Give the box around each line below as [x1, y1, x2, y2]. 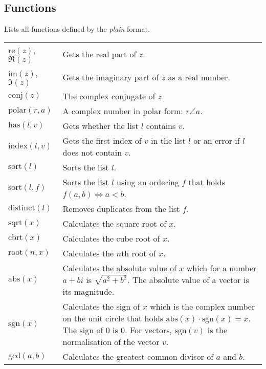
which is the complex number [150, 300, 255, 312]
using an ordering [116, 176, 179, 188]
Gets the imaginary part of [62, 71, 159, 83]
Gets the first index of [62, 134, 142, 146]
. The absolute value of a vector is [127, 273, 249, 286]
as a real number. [168, 71, 231, 83]
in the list [151, 134, 186, 146]
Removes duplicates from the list [62, 202, 180, 214]
